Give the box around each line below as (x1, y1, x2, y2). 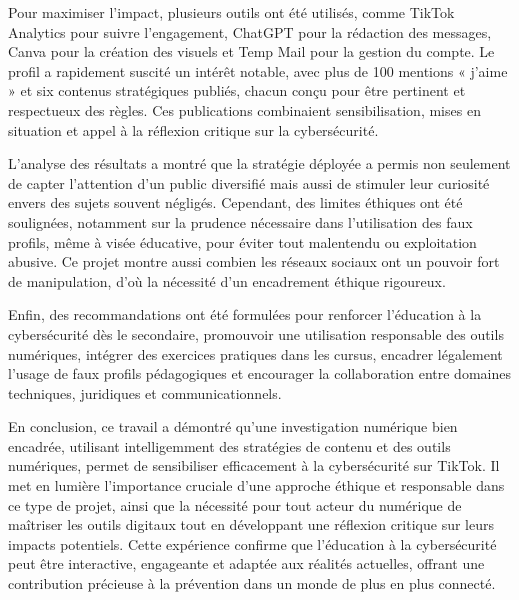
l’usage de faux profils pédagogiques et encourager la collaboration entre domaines (8, 363, 511, 384)
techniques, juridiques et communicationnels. (8, 382, 282, 403)
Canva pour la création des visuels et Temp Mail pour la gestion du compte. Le (8, 41, 495, 62)
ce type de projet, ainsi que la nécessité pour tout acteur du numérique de (8, 494, 462, 515)
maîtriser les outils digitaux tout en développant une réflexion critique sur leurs (8, 514, 494, 535)
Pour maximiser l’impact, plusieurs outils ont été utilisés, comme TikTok (8, 2, 455, 22)
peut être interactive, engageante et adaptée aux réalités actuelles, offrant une (8, 553, 485, 574)
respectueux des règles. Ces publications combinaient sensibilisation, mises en (8, 99, 481, 120)
